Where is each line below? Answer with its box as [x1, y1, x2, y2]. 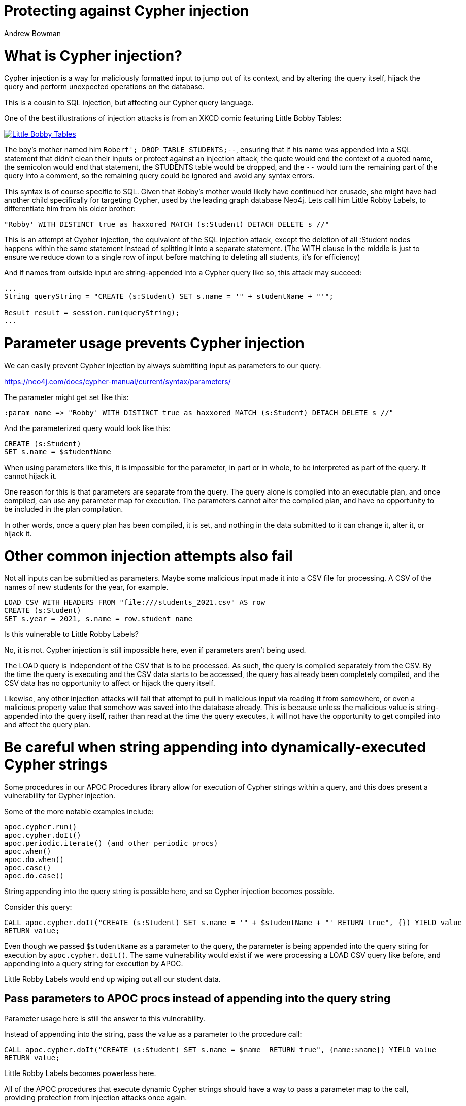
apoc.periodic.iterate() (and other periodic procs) [4, 839, 218, 847]
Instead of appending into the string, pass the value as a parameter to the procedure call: [4, 1029, 302, 1038]
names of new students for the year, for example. [4, 582, 169, 592]
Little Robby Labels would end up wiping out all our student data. [4, 974, 221, 984]
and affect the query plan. [4, 720, 90, 729]
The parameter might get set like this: [4, 392, 129, 402]
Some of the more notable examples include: [4, 807, 154, 816]
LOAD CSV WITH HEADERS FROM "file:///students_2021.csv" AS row [4, 598, 265, 607]
